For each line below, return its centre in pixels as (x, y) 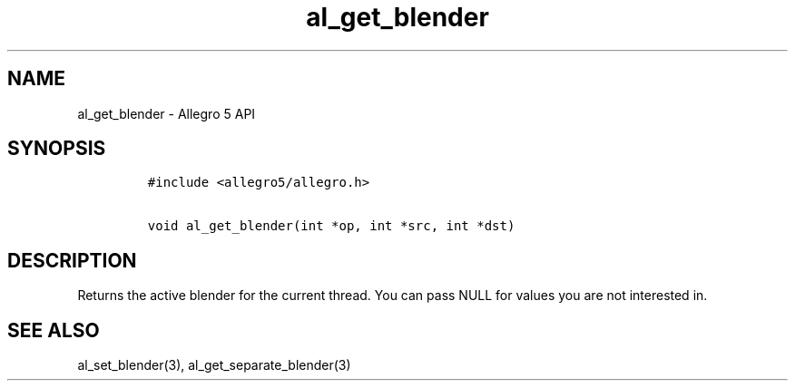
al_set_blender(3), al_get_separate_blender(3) (214, 365)
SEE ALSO (54, 330)
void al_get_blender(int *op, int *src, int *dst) (331, 226)
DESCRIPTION (72, 260)
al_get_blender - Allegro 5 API (167, 113)
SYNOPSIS (57, 149)
